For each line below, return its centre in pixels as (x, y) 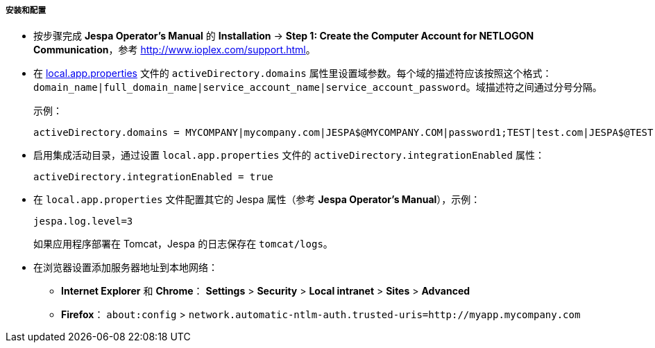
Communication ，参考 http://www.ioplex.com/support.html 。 (175, 50)
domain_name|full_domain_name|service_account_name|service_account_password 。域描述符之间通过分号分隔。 (318, 87)
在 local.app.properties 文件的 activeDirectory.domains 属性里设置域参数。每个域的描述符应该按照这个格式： (293, 73)
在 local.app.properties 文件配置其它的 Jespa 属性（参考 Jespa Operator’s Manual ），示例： (257, 200)
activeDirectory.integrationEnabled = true (153, 177)
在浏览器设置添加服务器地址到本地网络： (126, 268)
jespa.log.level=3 (83, 221)
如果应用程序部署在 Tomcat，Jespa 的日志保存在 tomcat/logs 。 (183, 244)
